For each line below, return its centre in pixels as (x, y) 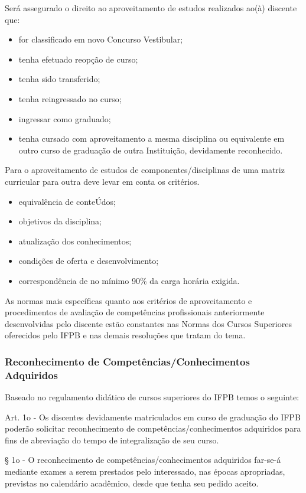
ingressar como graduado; (65, 118)
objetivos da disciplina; (60, 221)
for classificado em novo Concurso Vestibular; (101, 39)
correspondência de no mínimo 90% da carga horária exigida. (129, 280)
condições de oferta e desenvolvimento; (89, 261)
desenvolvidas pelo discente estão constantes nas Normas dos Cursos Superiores (148, 323)
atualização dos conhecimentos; (75, 241)
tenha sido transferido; (59, 79)
